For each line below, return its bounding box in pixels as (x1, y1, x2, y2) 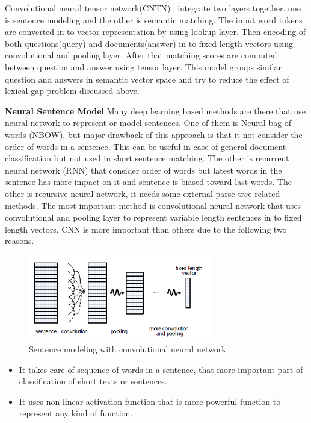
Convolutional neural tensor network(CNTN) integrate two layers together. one (5, 2, 301, 14)
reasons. (5, 234, 34, 247)
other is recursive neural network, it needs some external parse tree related (5, 187, 280, 199)
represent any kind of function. (19, 407, 133, 419)
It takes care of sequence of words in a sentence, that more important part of (19, 363, 303, 375)
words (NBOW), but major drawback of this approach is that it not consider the (5, 128, 303, 140)
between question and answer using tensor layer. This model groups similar (5, 60, 282, 73)
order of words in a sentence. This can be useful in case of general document (5, 140, 286, 152)
